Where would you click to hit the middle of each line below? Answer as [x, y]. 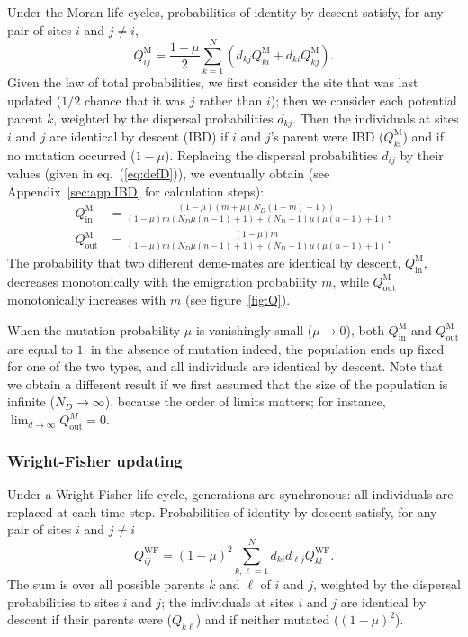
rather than [231, 100]
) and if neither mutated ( [267, 619]
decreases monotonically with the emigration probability [162, 281]
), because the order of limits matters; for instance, [245, 401]
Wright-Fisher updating [95, 460]
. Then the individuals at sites [376, 118]
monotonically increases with [87, 300]
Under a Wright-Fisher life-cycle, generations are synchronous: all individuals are [230, 494]
